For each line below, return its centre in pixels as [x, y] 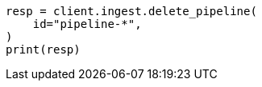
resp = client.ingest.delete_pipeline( [131, 11]
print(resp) [43, 49]
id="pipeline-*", [87, 24]
